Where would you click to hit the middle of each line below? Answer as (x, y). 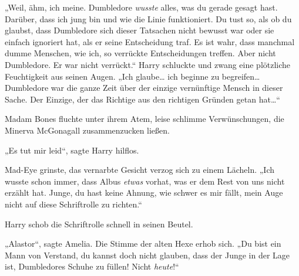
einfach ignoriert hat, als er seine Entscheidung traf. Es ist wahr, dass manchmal (150, 41)
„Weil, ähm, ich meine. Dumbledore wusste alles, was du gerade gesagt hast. (141, 7)
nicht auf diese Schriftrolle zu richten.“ (73, 204)
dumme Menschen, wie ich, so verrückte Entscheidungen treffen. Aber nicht (140, 53)
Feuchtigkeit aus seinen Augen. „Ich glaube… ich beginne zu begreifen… (132, 76)
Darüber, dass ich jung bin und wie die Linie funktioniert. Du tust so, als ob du (148, 18)
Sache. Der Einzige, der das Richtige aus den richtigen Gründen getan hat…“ (142, 99)
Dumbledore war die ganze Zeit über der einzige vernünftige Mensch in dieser (144, 88)
